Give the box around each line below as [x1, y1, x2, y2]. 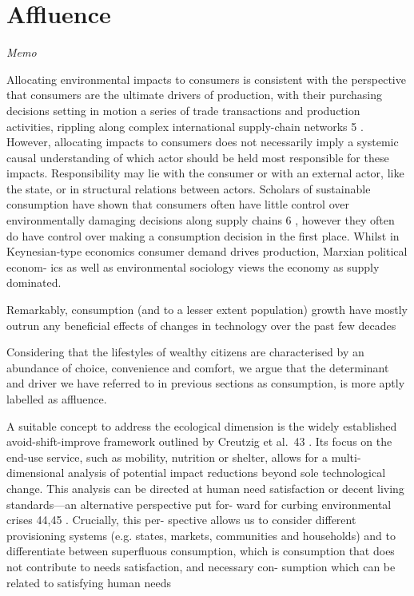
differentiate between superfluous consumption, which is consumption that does [6, 542, 395, 559]
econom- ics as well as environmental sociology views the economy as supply [6, 258, 380, 275]
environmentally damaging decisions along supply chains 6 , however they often [6, 212, 395, 228]
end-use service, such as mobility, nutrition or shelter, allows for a [6, 448, 328, 465]
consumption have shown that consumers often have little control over [6, 196, 349, 213]
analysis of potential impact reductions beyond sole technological [68, 464, 386, 481]
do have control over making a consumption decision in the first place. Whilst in [6, 227, 400, 244]
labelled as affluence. [6, 391, 107, 407]
